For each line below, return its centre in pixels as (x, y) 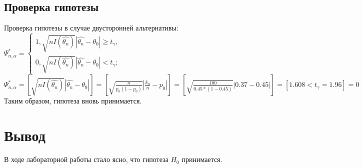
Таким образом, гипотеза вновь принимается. (73, 101)
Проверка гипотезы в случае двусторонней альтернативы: (91, 28)
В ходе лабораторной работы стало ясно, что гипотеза (86, 159)
